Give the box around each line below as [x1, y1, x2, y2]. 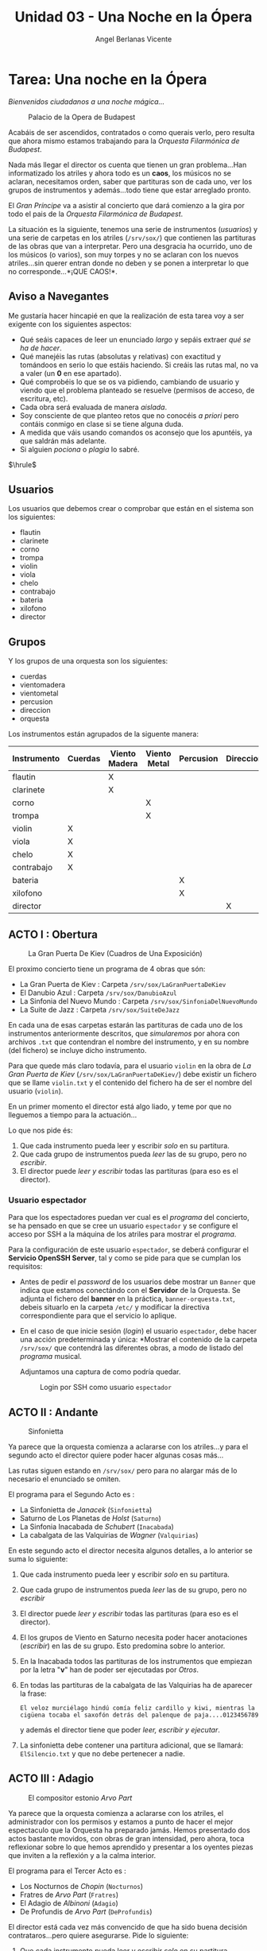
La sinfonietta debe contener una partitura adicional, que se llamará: [19, 1740, 244, 1750]
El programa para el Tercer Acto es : [8, 1866, 127, 1876]
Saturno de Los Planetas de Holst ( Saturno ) [19, 1514, 161, 1523]
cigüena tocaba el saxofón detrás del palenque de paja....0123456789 [19, 1711, 259, 1720]
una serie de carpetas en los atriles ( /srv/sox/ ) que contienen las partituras [8, 233, 257, 242]
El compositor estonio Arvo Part [28, 1793, 133, 1802]
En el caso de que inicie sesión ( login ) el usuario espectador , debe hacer [19, 1326, 257, 1336]
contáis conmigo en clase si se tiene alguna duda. [19, 419, 184, 428]
